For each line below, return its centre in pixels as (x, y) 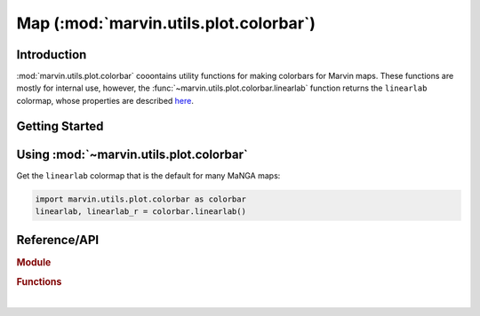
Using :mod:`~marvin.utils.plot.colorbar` (132, 154)
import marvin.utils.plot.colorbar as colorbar (140, 199)
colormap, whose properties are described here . (105, 100)
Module (34, 262)
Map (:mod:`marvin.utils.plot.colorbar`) (166, 23)
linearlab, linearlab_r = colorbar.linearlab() (140, 212)
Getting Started (60, 126)
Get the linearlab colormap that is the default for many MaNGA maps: (148, 175)
